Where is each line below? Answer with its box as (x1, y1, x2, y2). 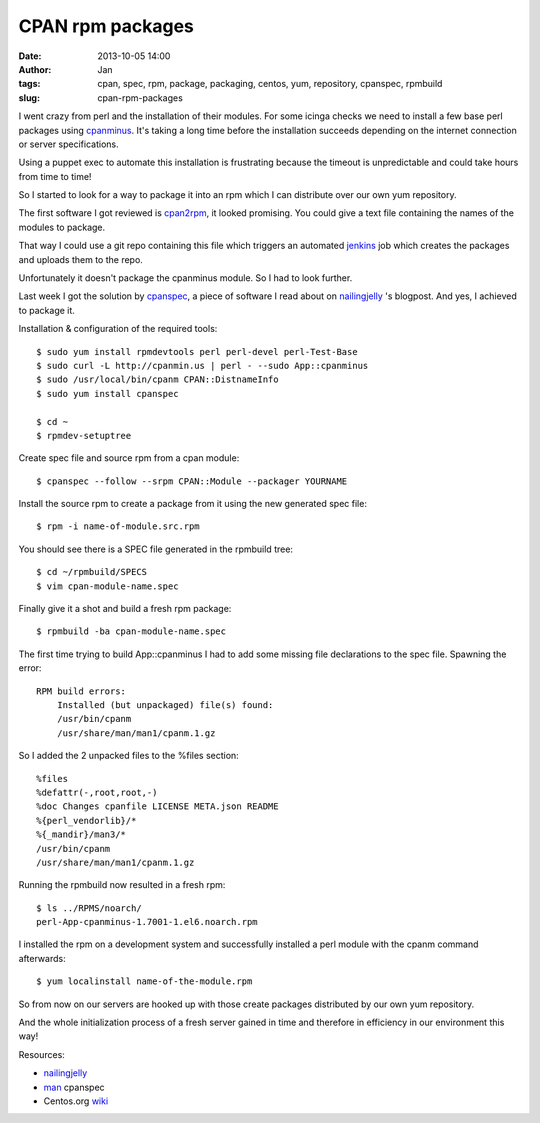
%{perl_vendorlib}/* (36, 815, 137, 826)
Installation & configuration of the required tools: (18, 323, 218, 335)
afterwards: (18, 952, 66, 964)
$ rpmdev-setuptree (36, 430, 132, 441)
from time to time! (18, 170, 92, 182)
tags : (18, 78, 41, 90)
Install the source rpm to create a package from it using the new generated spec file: (18, 498, 367, 510)
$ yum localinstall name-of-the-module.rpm (36, 976, 253, 987)
